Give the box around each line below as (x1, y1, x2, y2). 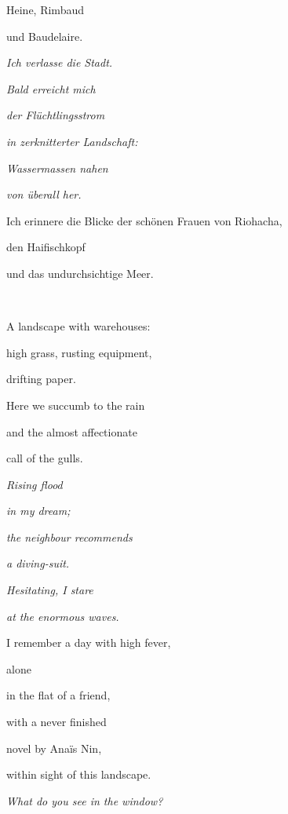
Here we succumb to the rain (6, 396, 145, 413)
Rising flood (6, 476, 63, 492)
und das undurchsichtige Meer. (6, 265, 154, 281)
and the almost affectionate (6, 423, 137, 440)
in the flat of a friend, (6, 687, 111, 703)
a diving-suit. (6, 555, 70, 571)
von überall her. (6, 186, 82, 203)
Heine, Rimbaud (6, 2, 84, 17)
